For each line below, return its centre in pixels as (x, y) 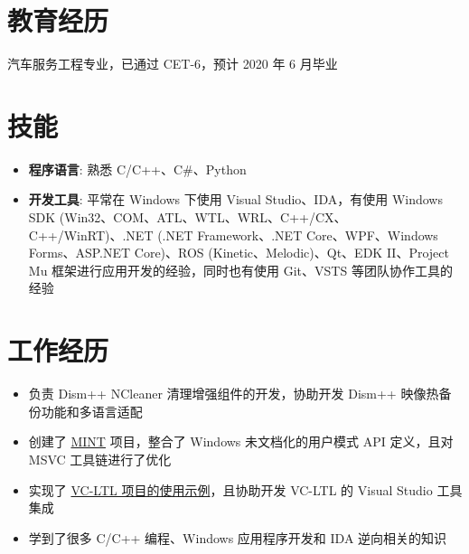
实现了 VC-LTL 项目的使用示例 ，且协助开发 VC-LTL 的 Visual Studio (230, 489)
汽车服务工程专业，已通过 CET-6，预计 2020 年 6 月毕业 (173, 64)
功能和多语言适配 (92, 411)
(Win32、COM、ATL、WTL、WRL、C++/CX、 (203, 217)
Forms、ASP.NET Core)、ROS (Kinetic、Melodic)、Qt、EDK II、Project (239, 253)
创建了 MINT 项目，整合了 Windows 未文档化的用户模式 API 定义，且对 (241, 441)
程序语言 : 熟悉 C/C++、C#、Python (137, 169)
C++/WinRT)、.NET (91, 235)
